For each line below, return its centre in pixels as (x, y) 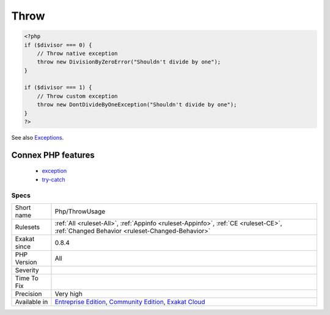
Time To (27, 278)
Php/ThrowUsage (80, 211)
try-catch (53, 179)
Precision (28, 294)
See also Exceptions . (38, 138)
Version (26, 262)
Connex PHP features (53, 155)
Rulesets (27, 227)
